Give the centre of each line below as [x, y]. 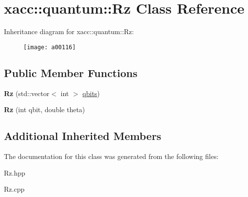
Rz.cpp [14, 189]
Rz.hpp [15, 172]
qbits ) [91, 93]
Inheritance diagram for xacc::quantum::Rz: [69, 31]
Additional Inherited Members [83, 136]
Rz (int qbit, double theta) [45, 109]
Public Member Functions [71, 72]
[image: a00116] [50, 47]
